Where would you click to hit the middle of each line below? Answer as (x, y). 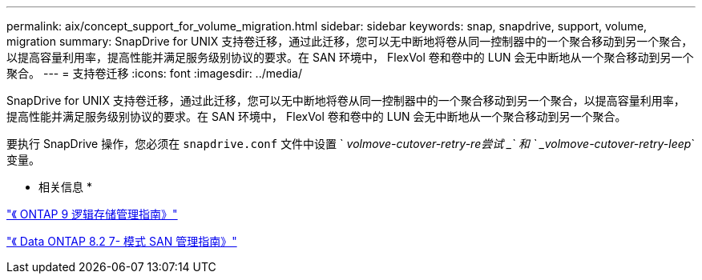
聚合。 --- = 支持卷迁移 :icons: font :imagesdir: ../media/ (155, 73)
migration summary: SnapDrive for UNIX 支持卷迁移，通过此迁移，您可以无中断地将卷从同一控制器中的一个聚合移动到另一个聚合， (350, 41)
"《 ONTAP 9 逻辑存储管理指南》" (92, 214)
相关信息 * (65, 187)
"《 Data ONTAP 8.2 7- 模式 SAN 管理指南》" (122, 241)
